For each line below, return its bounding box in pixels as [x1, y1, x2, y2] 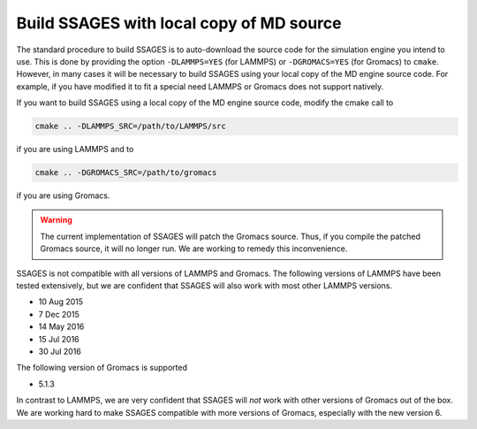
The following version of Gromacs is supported [16, 363, 187, 373]
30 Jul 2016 [38, 346, 81, 356]
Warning [40, 215, 72, 226]
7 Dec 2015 [38, 309, 79, 319]
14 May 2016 [38, 321, 85, 332]
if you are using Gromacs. [16, 190, 110, 201]
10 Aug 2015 [38, 296, 84, 307]
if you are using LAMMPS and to [16, 144, 134, 155]
